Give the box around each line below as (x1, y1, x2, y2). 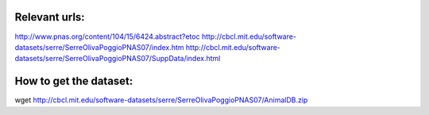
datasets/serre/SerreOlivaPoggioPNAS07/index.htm (14, 42, 184, 52)
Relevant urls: (14, 10, 85, 24)
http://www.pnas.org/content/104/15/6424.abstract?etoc (14, 32, 200, 41)
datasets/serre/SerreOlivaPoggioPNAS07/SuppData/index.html (14, 54, 221, 63)
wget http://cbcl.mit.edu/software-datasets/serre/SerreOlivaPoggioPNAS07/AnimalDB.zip (14, 95, 308, 105)
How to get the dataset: (14, 75, 133, 88)
